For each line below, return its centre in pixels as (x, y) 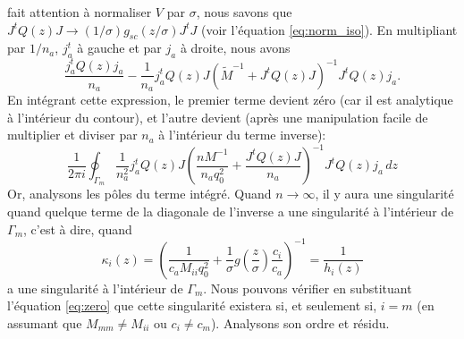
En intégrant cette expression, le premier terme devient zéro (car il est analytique (230, 99)
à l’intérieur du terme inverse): (242, 135)
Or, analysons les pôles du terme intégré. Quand (139, 194)
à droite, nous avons (235, 48)
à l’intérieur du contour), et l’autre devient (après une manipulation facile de (218, 117)
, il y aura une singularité (384, 194)
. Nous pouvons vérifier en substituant (308, 288)
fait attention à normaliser (80, 12)
